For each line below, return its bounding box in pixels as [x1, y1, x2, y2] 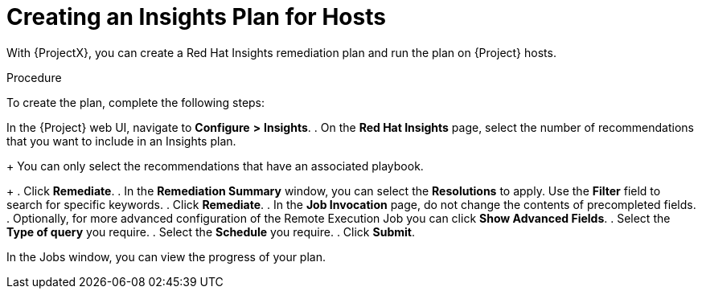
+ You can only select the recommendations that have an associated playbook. [6, 158, 424, 173]
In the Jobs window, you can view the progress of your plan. [6, 249, 326, 264]
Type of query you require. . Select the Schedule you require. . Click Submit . [6, 224, 415, 239]
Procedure [6, 70, 62, 84]
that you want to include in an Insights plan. [6, 133, 236, 148]
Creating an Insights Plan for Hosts [6, 3, 386, 31]
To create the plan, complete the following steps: [6, 95, 265, 109]
